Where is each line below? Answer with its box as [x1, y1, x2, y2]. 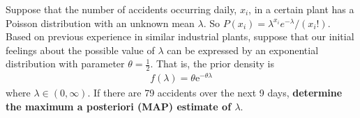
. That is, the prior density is [150, 56, 275, 71]
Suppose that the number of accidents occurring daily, [6, 2, 237, 16]
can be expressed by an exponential [167, 42, 319, 57]
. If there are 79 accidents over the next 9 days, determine [87, 85, 343, 100]
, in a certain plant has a [248, 2, 354, 16]
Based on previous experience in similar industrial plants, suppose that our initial [6, 29, 354, 44]
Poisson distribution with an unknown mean [6, 15, 195, 30]
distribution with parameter [6, 56, 125, 71]
